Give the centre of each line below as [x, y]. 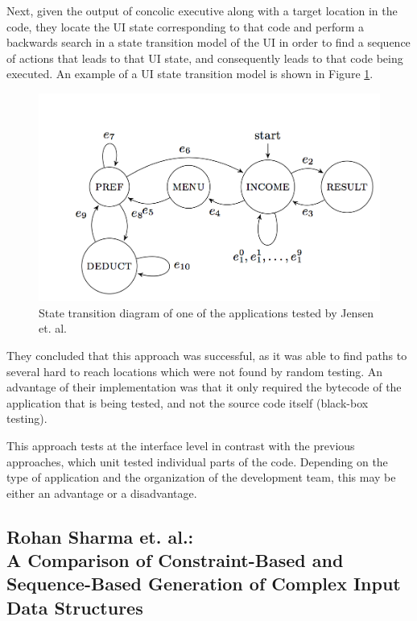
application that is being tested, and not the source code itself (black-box [188, 402]
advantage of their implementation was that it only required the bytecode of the [204, 387]
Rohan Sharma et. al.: [100, 536]
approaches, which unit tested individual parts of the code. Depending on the [197, 461]
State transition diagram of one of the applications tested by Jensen [206, 312]
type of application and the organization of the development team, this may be [201, 477]
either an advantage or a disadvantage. [102, 493]
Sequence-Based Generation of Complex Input [204, 584]
